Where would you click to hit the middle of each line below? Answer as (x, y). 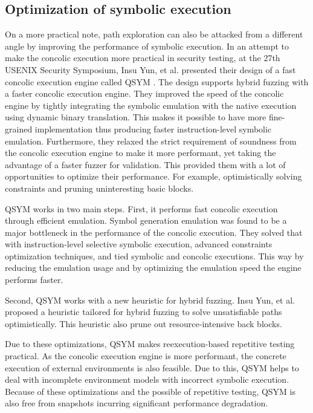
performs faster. (34, 280)
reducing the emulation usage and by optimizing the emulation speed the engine (153, 268)
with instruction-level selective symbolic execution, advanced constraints (139, 244)
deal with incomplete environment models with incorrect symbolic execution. (147, 379)
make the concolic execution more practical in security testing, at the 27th (143, 58)
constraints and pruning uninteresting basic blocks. (99, 188)
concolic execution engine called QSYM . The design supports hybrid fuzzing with (157, 81)
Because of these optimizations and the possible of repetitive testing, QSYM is (150, 391)
